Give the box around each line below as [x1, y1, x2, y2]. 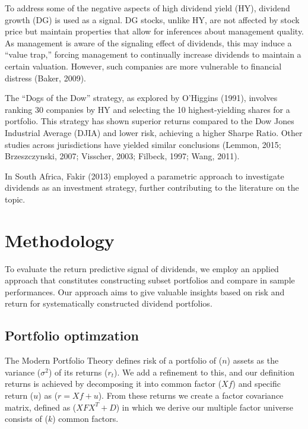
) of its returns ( [49, 365, 108, 378]
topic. [5, 193, 26, 205]
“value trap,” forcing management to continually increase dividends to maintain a [5, 48, 301, 61]
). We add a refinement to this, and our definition [114, 365, 294, 378]
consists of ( [5, 412, 48, 425]
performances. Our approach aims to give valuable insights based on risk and [5, 285, 285, 298]
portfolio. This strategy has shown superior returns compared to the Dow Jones [5, 115, 294, 127]
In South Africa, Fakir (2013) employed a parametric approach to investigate [5, 169, 284, 182]
